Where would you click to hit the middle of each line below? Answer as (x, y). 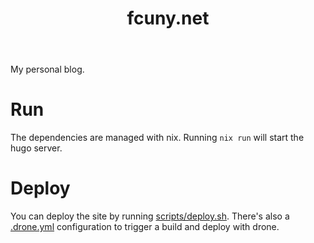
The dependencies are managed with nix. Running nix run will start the (157, 138)
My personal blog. (47, 69)
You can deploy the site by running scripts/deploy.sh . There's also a (150, 216)
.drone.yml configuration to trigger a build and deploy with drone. (145, 227)
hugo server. (36, 148)
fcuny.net (168, 18)
